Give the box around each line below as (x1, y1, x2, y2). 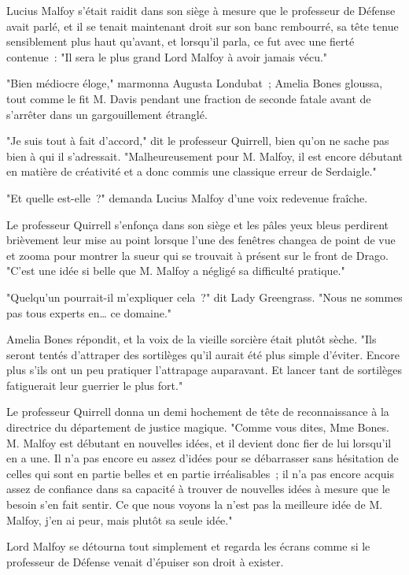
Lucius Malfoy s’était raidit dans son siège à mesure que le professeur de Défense (6, 2, 396, 18)
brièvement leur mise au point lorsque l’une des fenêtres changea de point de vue (6, 232, 396, 248)
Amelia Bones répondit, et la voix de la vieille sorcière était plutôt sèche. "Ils (6, 331, 377, 347)
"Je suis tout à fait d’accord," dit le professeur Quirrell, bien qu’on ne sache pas (6, 132, 389, 149)
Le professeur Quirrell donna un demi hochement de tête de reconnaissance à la (6, 403, 389, 420)
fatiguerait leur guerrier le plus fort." (6, 377, 183, 393)
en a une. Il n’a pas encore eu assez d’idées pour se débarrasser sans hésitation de (6, 450, 399, 466)
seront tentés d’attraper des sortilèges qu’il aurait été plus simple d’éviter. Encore (6, 346, 400, 362)
